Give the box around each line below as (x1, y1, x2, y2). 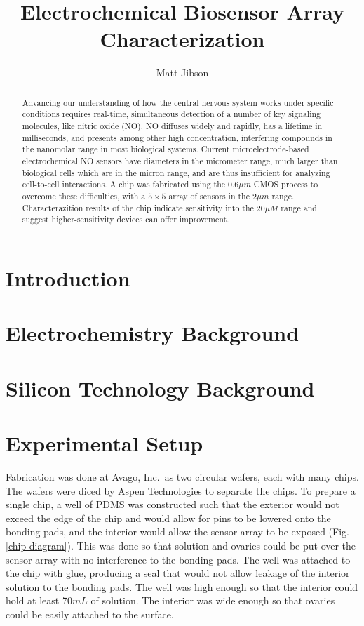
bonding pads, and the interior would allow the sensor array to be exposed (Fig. (6, 524, 349, 539)
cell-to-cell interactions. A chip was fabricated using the (22, 178, 226, 190)
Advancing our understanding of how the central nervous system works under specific (22, 96, 334, 108)
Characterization (100, 25, 265, 53)
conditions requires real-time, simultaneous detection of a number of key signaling (22, 108, 321, 120)
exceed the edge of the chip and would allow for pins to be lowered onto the (6, 510, 331, 525)
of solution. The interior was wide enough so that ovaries (90, 593, 335, 608)
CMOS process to (253, 178, 318, 190)
